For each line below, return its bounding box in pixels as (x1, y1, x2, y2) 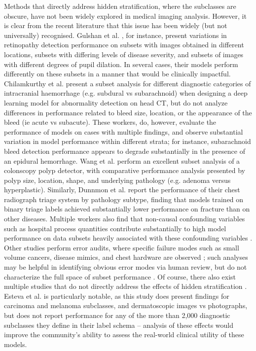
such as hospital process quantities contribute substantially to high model (4, 223, 226, 233)
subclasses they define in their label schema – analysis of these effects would (4, 319, 233, 330)
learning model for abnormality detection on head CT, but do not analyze (4, 97, 228, 107)
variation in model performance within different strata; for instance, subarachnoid (4, 136, 251, 146)
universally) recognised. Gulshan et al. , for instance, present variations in (4, 30, 227, 40)
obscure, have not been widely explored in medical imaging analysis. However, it (4, 10, 247, 21)
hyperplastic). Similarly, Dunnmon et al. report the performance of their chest (4, 184, 240, 195)
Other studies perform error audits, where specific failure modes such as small (4, 242, 239, 252)
